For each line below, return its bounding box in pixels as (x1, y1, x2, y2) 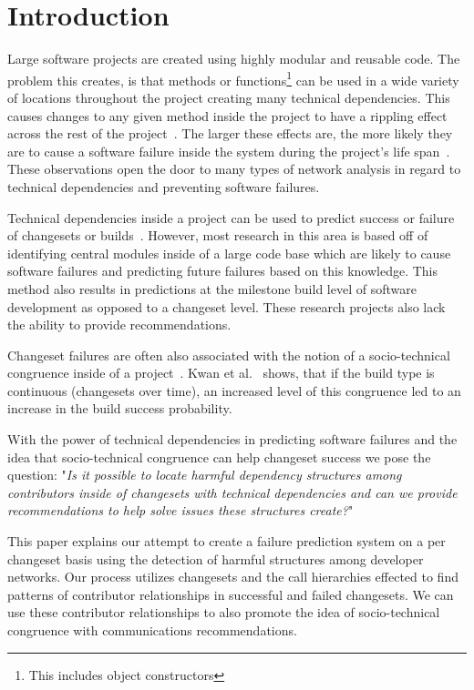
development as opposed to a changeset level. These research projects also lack (7, 297, 446, 316)
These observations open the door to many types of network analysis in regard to (7, 159, 461, 178)
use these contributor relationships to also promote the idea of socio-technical (7, 603, 440, 622)
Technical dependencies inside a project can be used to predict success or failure (7, 208, 455, 227)
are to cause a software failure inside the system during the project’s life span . (7, 141, 450, 160)
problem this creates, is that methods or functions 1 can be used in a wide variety (7, 67, 459, 89)
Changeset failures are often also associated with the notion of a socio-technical (7, 345, 450, 364)
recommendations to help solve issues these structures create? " (7, 501, 354, 520)
